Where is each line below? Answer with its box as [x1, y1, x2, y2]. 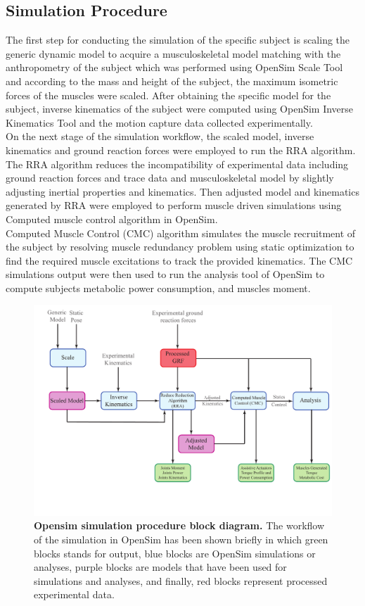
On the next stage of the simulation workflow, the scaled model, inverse [6, 129, 314, 144]
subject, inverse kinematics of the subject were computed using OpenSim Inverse [6, 101, 354, 116]
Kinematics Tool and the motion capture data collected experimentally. [6, 115, 313, 130]
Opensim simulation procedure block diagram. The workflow [34, 518, 325, 533]
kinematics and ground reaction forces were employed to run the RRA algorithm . [6, 142, 356, 157]
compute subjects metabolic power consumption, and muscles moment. [6, 280, 311, 295]
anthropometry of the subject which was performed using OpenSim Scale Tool [6, 60, 343, 75]
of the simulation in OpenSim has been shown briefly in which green [34, 532, 328, 547]
